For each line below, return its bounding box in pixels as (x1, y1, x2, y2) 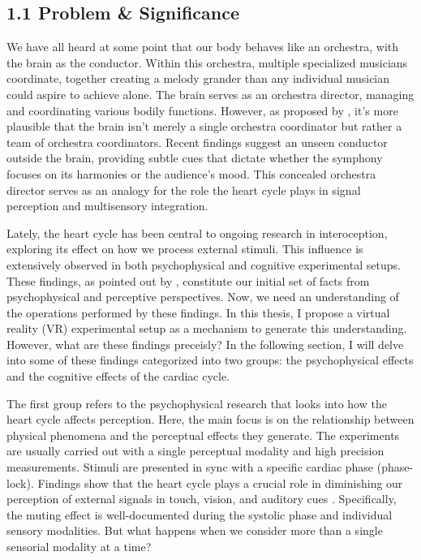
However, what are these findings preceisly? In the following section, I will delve (6, 335, 404, 352)
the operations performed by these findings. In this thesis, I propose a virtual (6, 304, 390, 321)
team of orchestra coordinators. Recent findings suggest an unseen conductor (6, 133, 388, 150)
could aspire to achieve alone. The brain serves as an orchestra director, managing (6, 85, 415, 102)
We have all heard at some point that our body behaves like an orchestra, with (6, 38, 398, 55)
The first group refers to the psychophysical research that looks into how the (6, 394, 387, 411)
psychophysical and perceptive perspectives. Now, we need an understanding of (6, 288, 399, 305)
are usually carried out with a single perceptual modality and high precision (6, 442, 384, 459)
